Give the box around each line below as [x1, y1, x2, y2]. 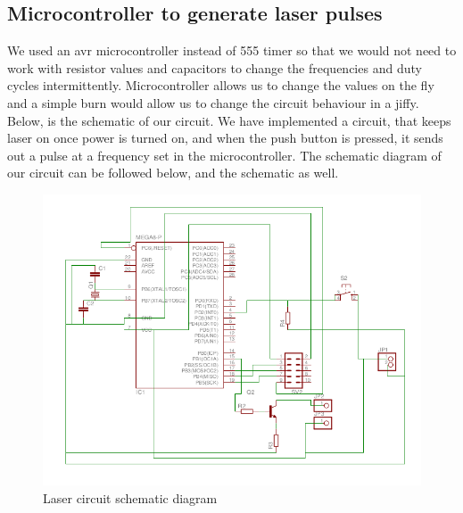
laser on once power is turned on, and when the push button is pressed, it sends [7, 128, 443, 147]
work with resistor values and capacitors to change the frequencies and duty [7, 58, 422, 77]
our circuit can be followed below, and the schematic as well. [7, 163, 339, 182]
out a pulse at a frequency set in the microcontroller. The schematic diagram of [7, 145, 442, 164]
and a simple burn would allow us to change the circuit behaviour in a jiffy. [7, 93, 419, 112]
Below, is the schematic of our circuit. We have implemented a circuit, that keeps [7, 111, 451, 129]
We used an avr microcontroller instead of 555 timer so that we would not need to [7, 41, 457, 60]
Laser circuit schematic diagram [43, 488, 218, 507]
